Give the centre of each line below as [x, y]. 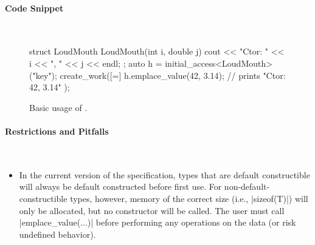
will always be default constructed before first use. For [120, 186]
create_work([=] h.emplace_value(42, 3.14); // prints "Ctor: [173, 75]
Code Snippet [34, 8]
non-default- [247, 186]
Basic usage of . [58, 107]
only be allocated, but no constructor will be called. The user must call [152, 210]
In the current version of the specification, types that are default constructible [164, 174]
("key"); [43, 75]
